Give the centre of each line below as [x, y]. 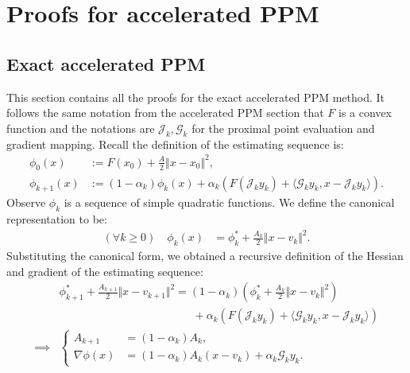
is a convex [365, 113]
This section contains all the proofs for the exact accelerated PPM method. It [196, 97]
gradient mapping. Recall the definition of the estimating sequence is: [175, 144]
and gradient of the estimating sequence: [105, 271]
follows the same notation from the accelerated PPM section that [165, 113]
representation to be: [57, 219]
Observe [26, 202]
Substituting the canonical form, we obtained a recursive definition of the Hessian [205, 256]
